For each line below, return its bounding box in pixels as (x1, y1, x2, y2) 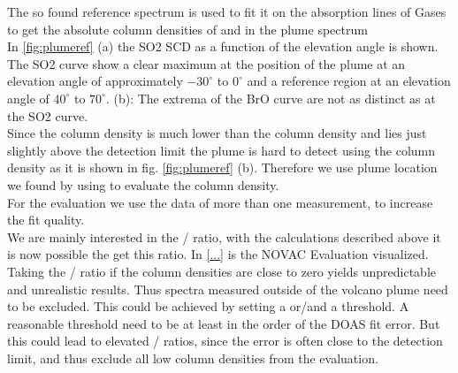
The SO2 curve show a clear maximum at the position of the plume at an (7, 54, 406, 72)
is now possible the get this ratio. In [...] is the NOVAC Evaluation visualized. (7, 245, 429, 263)
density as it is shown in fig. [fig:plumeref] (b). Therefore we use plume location (7, 158, 438, 177)
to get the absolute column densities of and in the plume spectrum (7, 19, 368, 38)
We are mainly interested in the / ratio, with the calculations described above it (7, 227, 441, 246)
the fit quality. (7, 210, 85, 229)
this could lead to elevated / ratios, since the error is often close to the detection (7, 331, 443, 350)
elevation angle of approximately (7, 72, 183, 90)
